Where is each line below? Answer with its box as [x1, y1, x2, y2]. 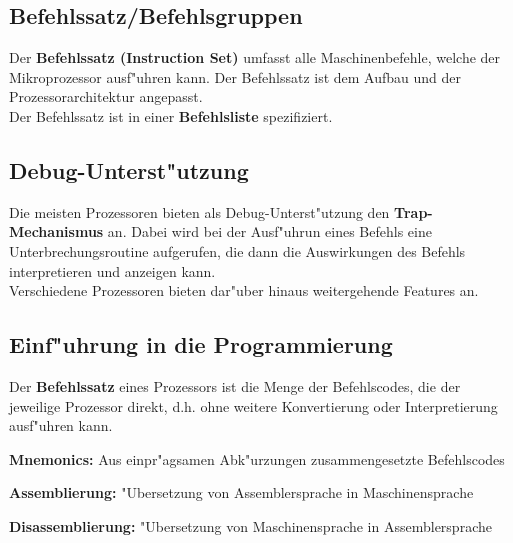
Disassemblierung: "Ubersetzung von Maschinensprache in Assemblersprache [9, 515, 492, 536]
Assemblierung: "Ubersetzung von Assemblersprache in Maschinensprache [9, 482, 474, 503]
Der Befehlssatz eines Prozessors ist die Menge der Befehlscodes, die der [9, 375, 461, 396]
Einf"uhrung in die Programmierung [9, 329, 393, 360]
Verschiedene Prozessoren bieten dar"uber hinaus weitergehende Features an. [9, 280, 479, 301]
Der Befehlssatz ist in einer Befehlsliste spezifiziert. [9, 105, 333, 126]
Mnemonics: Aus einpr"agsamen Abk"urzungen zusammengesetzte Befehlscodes [9, 448, 505, 469]
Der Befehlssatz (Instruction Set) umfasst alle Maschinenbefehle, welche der [9, 47, 501, 68]
